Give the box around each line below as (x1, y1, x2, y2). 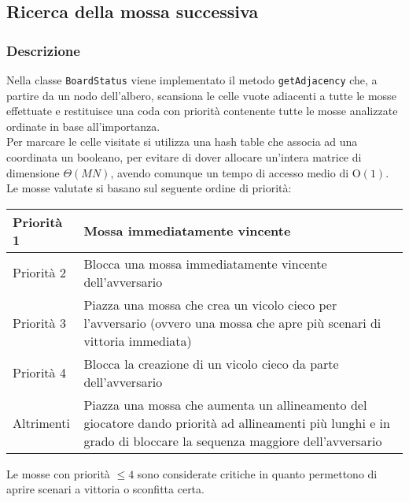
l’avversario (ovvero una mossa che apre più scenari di (83, 313, 381, 332)
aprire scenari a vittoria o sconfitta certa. (6, 481, 204, 497)
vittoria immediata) (83, 331, 192, 350)
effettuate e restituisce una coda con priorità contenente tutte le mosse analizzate (6, 102, 398, 119)
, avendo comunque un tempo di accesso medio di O (110, 164, 361, 180)
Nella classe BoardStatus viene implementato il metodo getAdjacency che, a (6, 72, 378, 87)
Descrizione (6, 40, 80, 60)
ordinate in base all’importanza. (6, 117, 160, 134)
